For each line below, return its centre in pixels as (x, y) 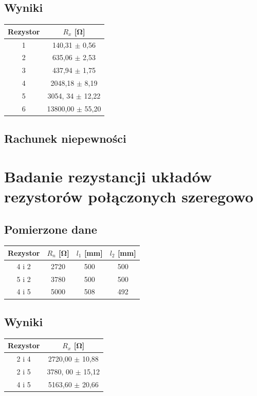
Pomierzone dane (51, 229)
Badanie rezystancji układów (108, 176)
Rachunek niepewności (65, 138)
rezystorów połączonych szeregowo (129, 196)
